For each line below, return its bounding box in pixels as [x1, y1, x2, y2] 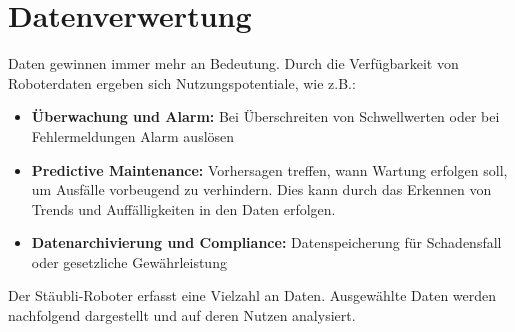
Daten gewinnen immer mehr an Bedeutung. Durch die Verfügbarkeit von [8, 53, 459, 74]
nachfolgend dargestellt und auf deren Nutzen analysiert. [8, 305, 356, 326]
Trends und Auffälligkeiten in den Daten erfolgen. [31, 198, 336, 219]
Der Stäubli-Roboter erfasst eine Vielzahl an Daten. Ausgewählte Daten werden [8, 285, 497, 306]
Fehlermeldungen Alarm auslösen [31, 125, 235, 146]
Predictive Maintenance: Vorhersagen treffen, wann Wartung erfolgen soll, [31, 159, 508, 180]
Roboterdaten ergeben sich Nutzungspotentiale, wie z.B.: [8, 72, 356, 93]
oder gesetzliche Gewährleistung [31, 251, 227, 272]
